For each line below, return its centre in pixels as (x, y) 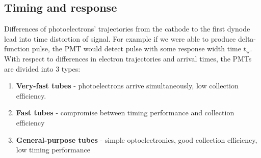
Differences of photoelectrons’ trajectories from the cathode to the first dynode (127, 29)
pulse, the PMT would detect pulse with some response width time (136, 49)
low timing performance (53, 150)
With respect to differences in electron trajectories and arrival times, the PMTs (128, 58)
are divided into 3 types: (42, 68)
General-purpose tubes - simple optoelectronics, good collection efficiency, (137, 139)
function (17, 49)
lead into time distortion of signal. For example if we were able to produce (120, 38)
